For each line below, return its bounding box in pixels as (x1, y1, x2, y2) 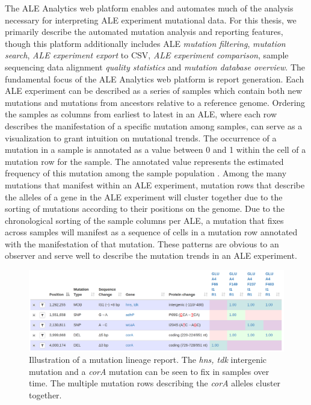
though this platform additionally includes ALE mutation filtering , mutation (5, 37, 286, 49)
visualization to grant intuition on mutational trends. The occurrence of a (5, 131, 277, 144)
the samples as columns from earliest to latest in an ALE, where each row (5, 108, 277, 120)
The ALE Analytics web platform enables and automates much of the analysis (5, 2, 294, 14)
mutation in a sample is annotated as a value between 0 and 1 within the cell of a (5, 143, 306, 156)
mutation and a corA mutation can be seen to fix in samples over (29, 365, 269, 377)
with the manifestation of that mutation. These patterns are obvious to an (5, 237, 279, 250)
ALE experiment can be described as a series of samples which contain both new (5, 84, 303, 97)
